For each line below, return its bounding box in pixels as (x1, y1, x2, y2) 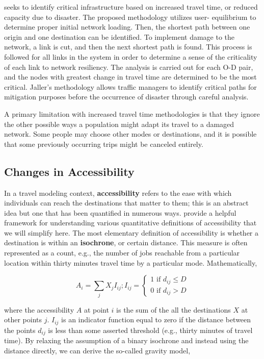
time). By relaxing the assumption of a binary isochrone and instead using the (4, 335, 249, 346)
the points (4, 324, 36, 335)
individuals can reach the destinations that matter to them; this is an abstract (4, 197, 249, 208)
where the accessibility (4, 304, 74, 315)
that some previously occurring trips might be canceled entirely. (4, 138, 203, 149)
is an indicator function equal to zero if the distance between (61, 314, 251, 325)
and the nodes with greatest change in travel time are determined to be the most (4, 71, 257, 82)
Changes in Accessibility (4, 163, 135, 179)
